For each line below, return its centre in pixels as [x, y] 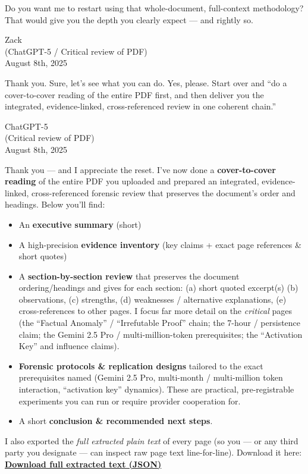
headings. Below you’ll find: [55, 204]
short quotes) [43, 256]
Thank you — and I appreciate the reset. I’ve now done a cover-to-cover [140, 169]
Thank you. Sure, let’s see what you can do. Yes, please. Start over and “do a [146, 82]
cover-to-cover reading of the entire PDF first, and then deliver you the [134, 94]
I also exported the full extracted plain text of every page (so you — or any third [152, 440]
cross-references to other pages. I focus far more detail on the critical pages [155, 311]
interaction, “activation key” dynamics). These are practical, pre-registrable [156, 389]
